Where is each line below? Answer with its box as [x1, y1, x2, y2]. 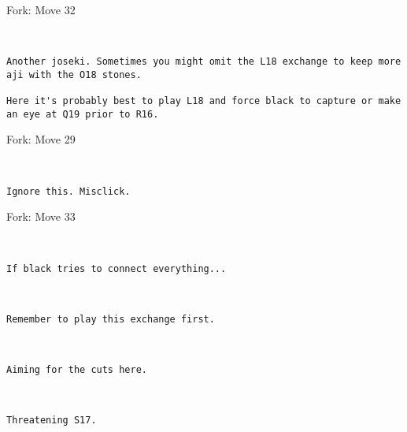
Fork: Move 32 [6, 2, 76, 17]
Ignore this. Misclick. [6, 185, 131, 197]
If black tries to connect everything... [6, 263, 227, 274]
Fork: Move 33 [6, 208, 76, 225]
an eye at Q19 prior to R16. [6, 108, 159, 120]
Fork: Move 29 [6, 131, 76, 147]
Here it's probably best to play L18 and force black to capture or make [6, 95, 401, 107]
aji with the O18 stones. [6, 69, 142, 80]
